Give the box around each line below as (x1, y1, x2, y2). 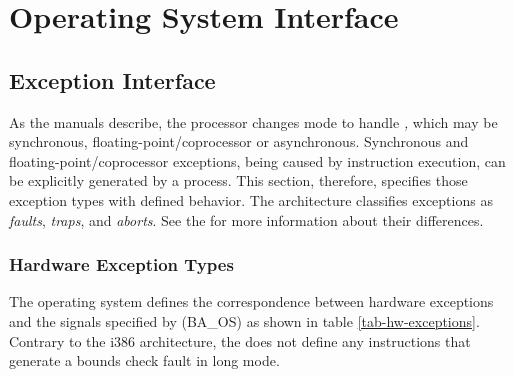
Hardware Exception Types (9, 252, 234, 277)
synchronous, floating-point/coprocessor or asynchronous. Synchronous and (9, 131, 469, 152)
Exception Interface (9, 64, 216, 95)
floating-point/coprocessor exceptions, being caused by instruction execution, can (9, 150, 506, 171)
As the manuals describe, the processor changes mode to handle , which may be (9, 111, 498, 132)
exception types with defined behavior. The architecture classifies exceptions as (9, 189, 493, 210)
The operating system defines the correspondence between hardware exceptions (9, 291, 494, 312)
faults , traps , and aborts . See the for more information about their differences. (9, 209, 484, 230)
